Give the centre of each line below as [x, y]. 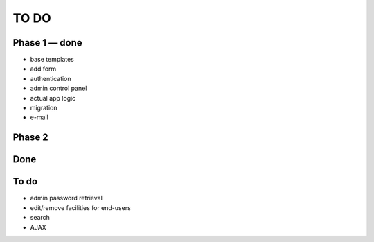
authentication [51, 78]
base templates [52, 60]
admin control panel [59, 88]
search [40, 218]
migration [44, 108]
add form [43, 69]
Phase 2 [30, 138]
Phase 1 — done [47, 43]
